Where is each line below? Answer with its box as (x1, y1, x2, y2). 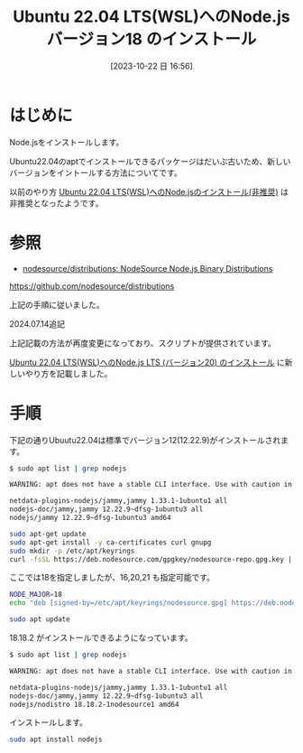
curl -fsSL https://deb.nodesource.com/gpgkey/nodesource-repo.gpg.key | (9, 554, 293, 563)
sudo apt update (9, 615, 70, 624)
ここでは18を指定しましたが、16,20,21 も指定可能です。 (9, 572, 215, 583)
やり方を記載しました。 (24, 367, 113, 378)
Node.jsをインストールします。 (9, 136, 124, 147)
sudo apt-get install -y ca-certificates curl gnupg (9, 537, 212, 547)
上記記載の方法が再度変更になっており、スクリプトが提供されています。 (9, 338, 277, 349)
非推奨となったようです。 (9, 198, 104, 209)
